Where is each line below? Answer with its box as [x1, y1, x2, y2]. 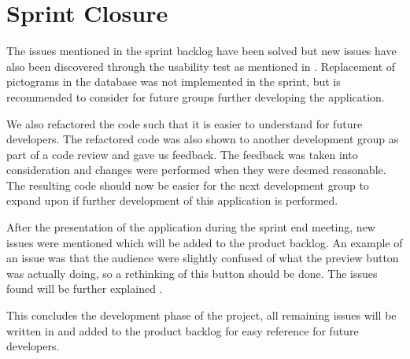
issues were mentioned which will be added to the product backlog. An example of [6, 234, 403, 250]
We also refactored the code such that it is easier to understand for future [6, 115, 363, 131]
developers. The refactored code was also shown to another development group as [6, 131, 399, 147]
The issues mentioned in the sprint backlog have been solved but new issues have [6, 43, 397, 59]
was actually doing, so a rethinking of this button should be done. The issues [6, 265, 378, 281]
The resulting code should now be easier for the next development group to [6, 176, 369, 193]
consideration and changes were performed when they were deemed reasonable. [6, 161, 386, 178]
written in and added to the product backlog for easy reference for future [6, 322, 359, 339]
